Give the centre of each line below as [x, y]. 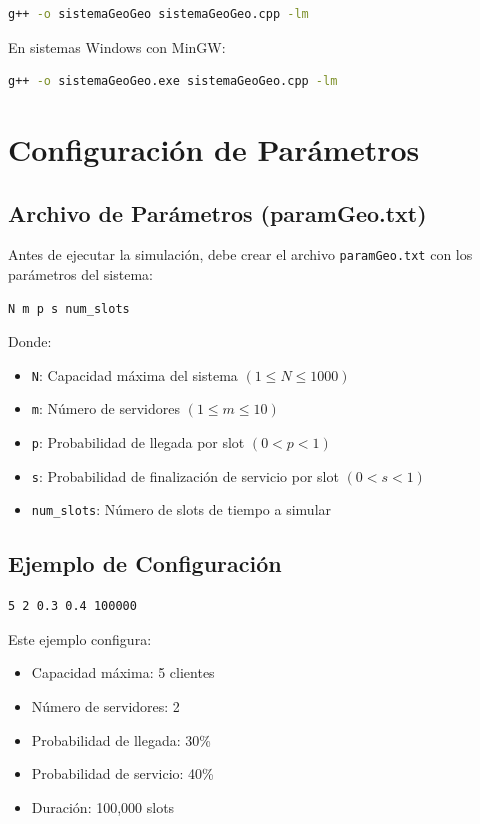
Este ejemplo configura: [80, 638]
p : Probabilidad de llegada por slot [138, 442]
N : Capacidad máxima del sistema [134, 374]
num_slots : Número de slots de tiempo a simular [181, 509]
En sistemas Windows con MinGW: [117, 46]
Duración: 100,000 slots [103, 806]
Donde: [30, 341]
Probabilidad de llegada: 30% [121, 739]
